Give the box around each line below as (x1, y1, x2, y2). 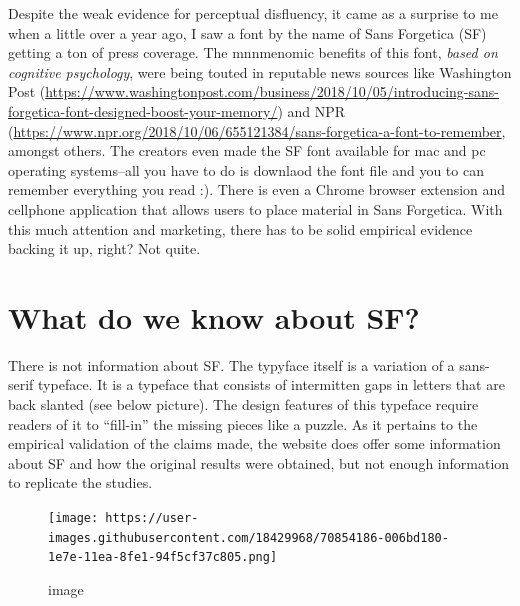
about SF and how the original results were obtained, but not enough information (8, 452, 510, 473)
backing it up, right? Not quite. (8, 238, 201, 259)
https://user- (105, 511, 199, 525)
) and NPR (277, 100, 346, 121)
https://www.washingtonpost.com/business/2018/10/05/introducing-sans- (45, 81, 499, 102)
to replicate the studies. (8, 472, 153, 493)
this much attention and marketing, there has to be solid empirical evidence (8, 218, 473, 239)
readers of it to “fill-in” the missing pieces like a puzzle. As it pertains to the (8, 413, 478, 434)
